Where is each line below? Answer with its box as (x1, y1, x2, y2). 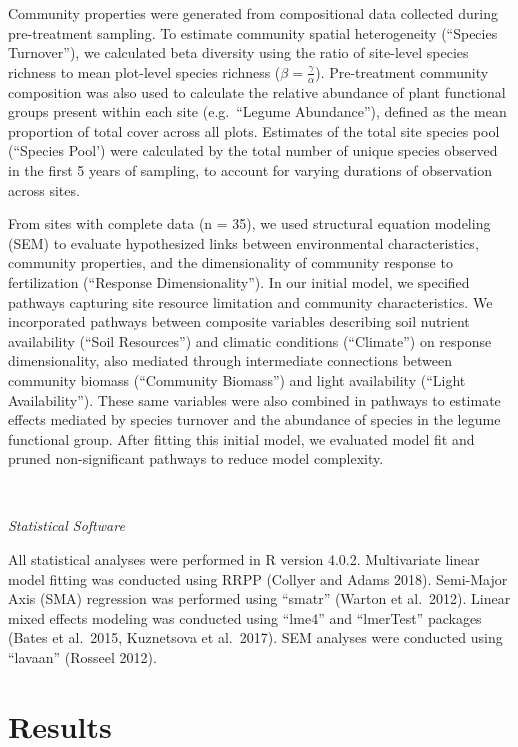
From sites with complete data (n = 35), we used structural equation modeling (8, 213, 491, 234)
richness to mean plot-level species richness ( (8, 61, 281, 82)
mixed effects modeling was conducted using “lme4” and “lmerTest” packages (8, 607, 482, 628)
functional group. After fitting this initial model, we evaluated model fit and (8, 428, 475, 449)
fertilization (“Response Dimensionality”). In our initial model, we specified (8, 271, 470, 292)
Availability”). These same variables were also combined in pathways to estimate (8, 389, 501, 410)
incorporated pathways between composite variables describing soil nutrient (8, 311, 470, 332)
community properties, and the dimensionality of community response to (8, 252, 453, 273)
